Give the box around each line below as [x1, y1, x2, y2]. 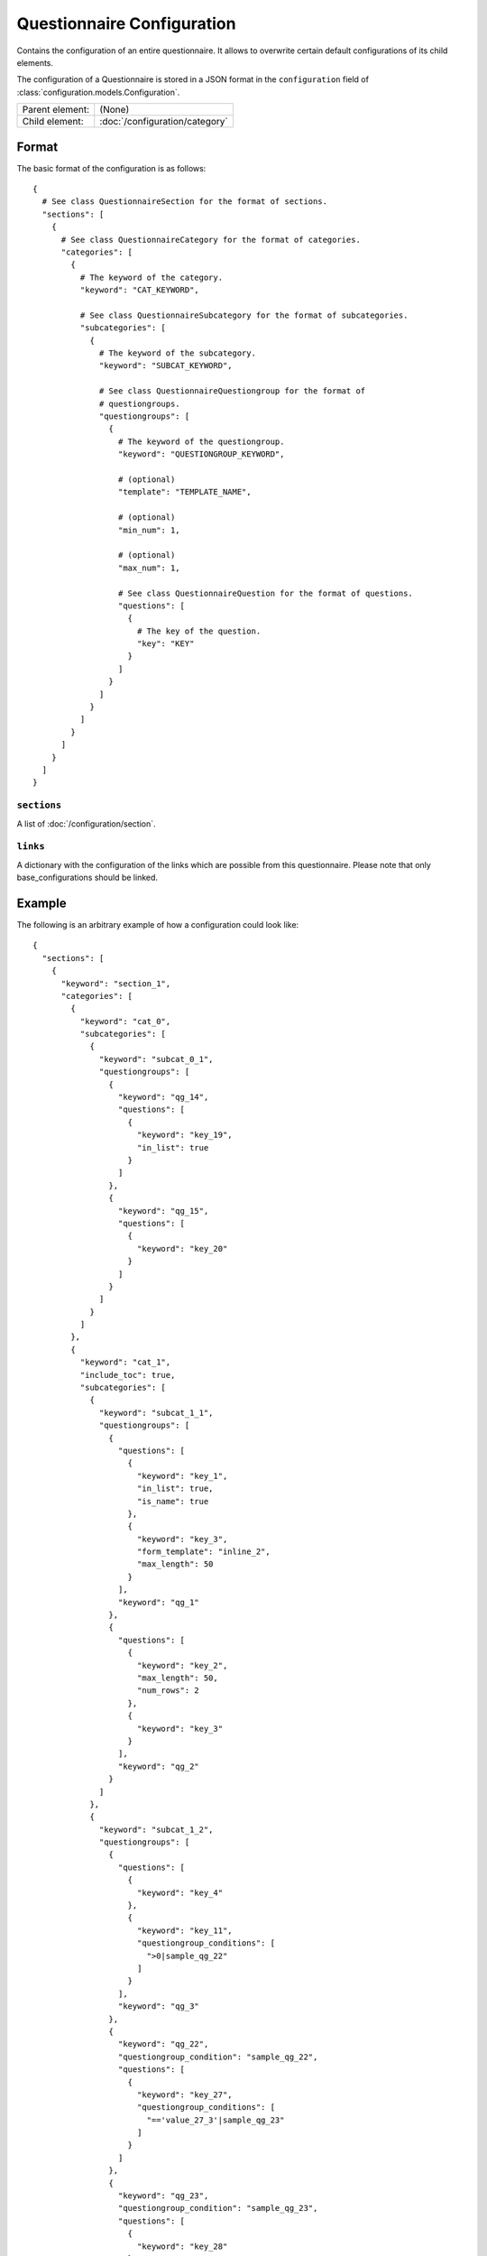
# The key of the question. [136, 625, 262, 636]
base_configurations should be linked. [16, 872, 158, 883]
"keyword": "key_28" [136, 2241, 228, 2251]
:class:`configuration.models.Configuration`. [16, 87, 180, 97]
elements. [16, 57, 54, 68]
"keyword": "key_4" [136, 1887, 224, 1898]
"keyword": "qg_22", [117, 2039, 209, 2049]
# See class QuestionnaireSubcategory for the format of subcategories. [79, 310, 409, 320]
